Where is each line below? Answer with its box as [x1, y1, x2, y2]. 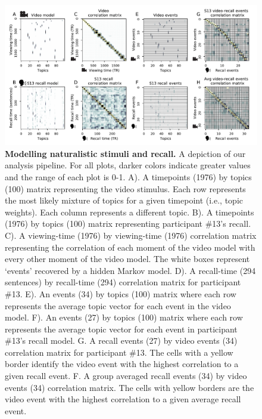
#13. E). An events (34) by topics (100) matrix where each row [5, 287, 236, 300]
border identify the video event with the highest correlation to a [5, 358, 239, 370]
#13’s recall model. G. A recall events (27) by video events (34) [5, 334, 238, 347]
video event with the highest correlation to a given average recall [5, 393, 241, 405]
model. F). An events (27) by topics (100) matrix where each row [5, 311, 243, 324]
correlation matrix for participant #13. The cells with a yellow [5, 346, 233, 358]
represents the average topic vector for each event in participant [5, 322, 238, 335]
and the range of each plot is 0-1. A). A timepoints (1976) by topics [5, 170, 252, 183]
